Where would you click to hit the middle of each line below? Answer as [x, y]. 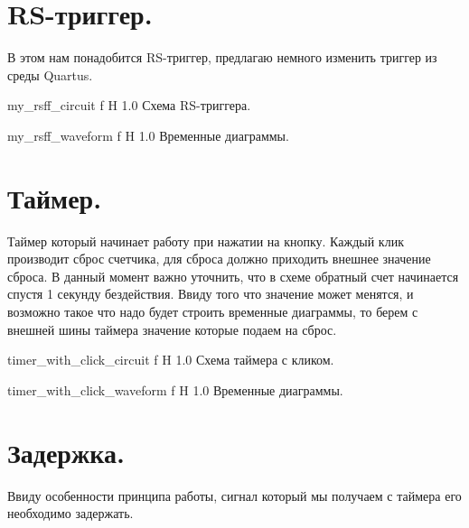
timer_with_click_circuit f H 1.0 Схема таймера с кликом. [171, 360]
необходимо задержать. [70, 513]
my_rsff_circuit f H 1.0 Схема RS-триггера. [129, 105]
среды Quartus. [50, 74]
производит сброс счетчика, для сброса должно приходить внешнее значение [219, 259]
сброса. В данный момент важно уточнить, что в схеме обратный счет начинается [233, 276]
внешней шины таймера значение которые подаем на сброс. [172, 329]
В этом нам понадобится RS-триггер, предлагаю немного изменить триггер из [222, 57]
